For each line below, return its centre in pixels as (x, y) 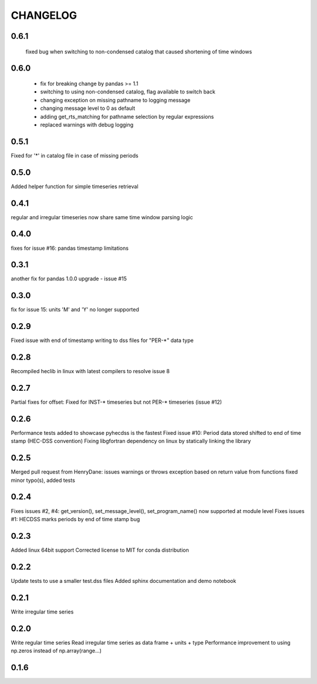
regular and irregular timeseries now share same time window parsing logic (102, 217)
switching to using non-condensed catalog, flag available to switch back (128, 92)
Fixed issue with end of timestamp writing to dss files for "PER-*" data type (102, 340)
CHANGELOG (44, 15)
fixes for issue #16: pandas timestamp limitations (70, 248)
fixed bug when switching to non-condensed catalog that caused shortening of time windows (139, 51)
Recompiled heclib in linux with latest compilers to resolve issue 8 (90, 371)
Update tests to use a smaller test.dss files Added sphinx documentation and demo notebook (124, 581)
